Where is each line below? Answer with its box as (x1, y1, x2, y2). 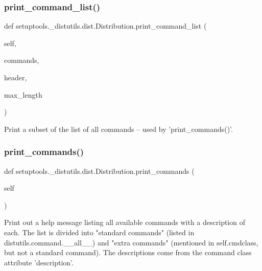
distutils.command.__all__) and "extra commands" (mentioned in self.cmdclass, (4, 237, 258, 247)
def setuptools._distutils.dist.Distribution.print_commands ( (4, 165, 195, 176)
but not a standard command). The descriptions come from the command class (4, 247, 252, 258)
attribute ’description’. (4, 257, 74, 267)
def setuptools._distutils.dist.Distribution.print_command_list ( (4, 20, 207, 31)
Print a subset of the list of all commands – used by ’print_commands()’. (4, 123, 233, 134)
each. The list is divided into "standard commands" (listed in (4, 227, 195, 237)
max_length (4, 89, 42, 100)
